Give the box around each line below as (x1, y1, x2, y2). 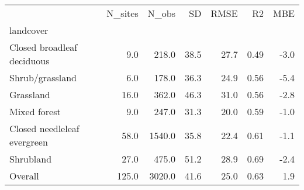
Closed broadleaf (9, 40, 78, 54)
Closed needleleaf (9, 122, 80, 135)
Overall (9, 169, 39, 182)
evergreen (9, 135, 48, 148)
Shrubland (9, 152, 52, 165)
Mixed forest (9, 105, 61, 118)
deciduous (9, 54, 50, 67)
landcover (9, 23, 49, 37)
